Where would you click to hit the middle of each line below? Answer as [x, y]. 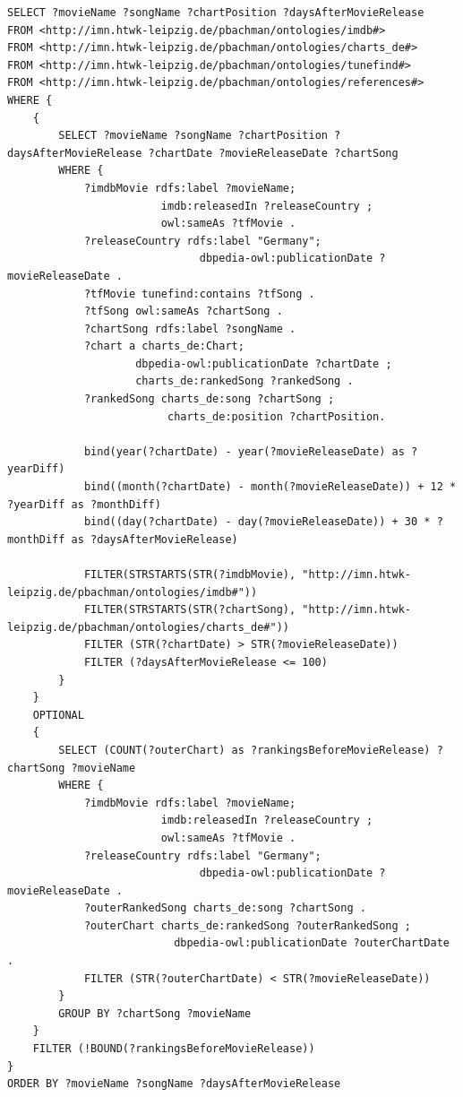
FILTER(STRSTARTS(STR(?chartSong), [190, 610]
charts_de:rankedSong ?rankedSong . [244, 381]
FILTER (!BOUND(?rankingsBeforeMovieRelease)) [174, 1049]
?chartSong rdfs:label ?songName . [190, 328]
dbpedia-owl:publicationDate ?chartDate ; [264, 363]
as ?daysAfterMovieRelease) [154, 539]
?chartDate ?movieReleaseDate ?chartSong [273, 153]
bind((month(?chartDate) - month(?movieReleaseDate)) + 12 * [270, 487]
